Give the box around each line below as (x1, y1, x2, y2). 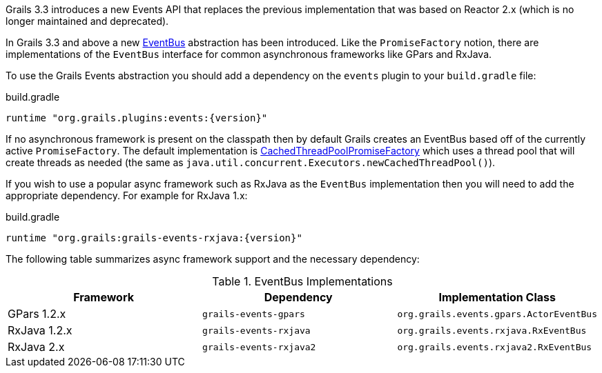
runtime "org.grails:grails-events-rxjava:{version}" (6, 232, 302, 243)
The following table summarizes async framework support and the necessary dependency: (6, 253, 420, 265)
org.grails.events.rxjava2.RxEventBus (397, 341, 592, 352)
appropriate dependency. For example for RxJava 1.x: (6, 190, 248, 201)
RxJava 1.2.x (8, 323, 72, 337)
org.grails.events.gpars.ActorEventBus (397, 308, 597, 319)
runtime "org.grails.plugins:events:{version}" (6, 112, 268, 123)
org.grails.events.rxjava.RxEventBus (397, 325, 587, 336)
